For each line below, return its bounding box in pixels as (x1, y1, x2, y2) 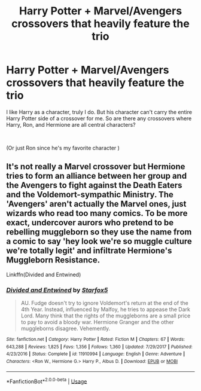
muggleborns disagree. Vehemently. (20, 325, 111, 332)
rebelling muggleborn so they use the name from (6, 227, 192, 237)
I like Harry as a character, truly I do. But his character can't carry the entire (6, 108, 193, 115)
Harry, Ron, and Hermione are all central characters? (6, 121, 136, 128)
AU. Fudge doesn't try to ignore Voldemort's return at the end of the (20, 300, 188, 307)
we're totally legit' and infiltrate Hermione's (6, 246, 172, 256)
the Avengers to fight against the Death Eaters (6, 181, 182, 191)
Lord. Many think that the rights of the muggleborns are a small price (20, 312, 191, 319)
